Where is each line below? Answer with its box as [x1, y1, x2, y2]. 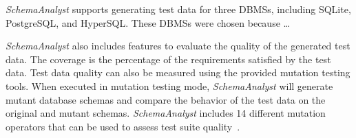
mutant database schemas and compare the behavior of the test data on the [6, 92, 326, 106]
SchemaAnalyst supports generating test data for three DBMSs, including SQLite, [6, 2, 351, 16]
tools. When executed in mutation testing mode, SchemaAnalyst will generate [6, 78, 333, 93]
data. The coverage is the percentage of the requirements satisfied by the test [6, 51, 331, 66]
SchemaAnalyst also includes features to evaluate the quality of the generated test [6, 38, 350, 53]
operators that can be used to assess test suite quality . [6, 119, 240, 133]
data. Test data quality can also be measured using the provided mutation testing [6, 65, 350, 80]
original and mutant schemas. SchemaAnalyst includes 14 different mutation [6, 106, 326, 120]
